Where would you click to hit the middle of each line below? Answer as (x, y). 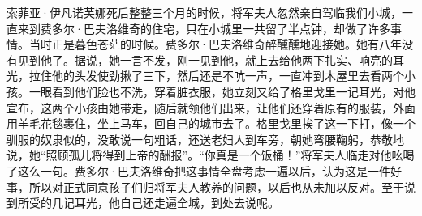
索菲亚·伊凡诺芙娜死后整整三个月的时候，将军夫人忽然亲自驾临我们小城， (204, 12)
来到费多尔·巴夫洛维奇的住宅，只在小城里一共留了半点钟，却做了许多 (204, 28)
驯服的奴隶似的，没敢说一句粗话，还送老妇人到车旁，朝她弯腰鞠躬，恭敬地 (205, 139)
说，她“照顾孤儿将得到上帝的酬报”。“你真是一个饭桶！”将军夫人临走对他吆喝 (211, 155)
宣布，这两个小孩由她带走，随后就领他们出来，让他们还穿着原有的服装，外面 (211, 107)
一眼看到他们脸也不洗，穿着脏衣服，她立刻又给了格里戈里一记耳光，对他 (222, 91)
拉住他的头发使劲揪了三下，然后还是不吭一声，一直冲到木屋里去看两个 (216, 76)
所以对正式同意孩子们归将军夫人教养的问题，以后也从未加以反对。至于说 (222, 186)
